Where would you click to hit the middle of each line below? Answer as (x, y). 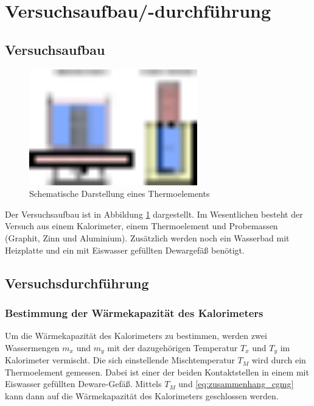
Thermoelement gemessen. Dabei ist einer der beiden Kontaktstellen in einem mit (157, 372)
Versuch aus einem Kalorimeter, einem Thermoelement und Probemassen (141, 226)
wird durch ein (279, 360)
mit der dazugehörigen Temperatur (173, 347)
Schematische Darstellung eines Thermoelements (120, 194)
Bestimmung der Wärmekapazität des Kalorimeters (134, 312)
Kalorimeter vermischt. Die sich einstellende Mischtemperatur (120, 360)
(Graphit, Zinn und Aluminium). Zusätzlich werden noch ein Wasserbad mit (147, 238)
